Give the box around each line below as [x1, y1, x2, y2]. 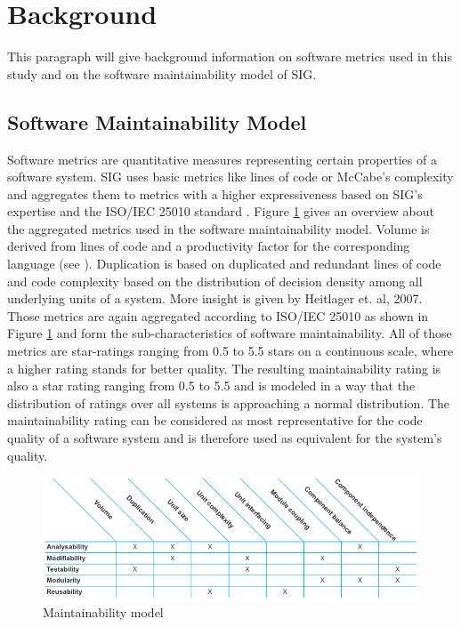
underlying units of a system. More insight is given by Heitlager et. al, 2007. [7, 289, 423, 308]
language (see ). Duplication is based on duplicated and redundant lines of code [7, 254, 441, 273]
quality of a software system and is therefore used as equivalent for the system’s [7, 429, 442, 447]
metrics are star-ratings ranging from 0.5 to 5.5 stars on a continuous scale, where [7, 342, 454, 360]
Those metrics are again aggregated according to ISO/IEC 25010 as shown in [7, 306, 429, 325]
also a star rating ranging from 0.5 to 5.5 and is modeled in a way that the [7, 376, 416, 395]
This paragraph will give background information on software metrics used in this [7, 47, 452, 66]
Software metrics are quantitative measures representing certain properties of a [7, 149, 437, 168]
